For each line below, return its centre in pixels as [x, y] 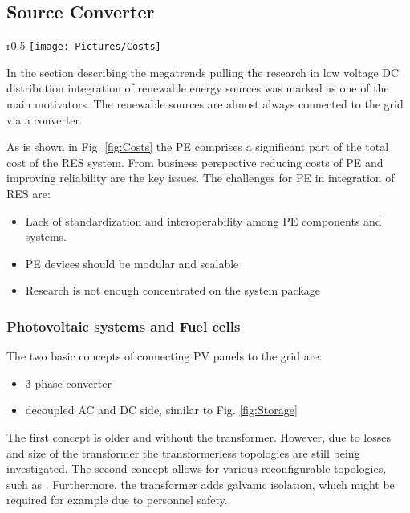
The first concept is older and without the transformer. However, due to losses [199, 436]
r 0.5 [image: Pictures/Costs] [84, 45]
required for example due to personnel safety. [117, 500]
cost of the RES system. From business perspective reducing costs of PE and [195, 162]
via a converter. [45, 119]
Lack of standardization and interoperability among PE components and [203, 220]
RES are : [28, 194]
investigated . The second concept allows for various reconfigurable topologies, [197, 468]
